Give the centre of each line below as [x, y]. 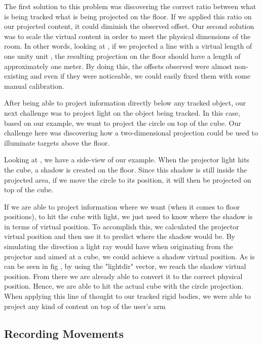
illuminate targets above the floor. [57, 142]
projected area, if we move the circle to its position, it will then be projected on [128, 179]
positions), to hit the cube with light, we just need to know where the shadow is [128, 216]
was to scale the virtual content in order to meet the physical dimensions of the [127, 36]
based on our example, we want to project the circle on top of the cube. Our [123, 123]
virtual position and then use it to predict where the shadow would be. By [120, 236]
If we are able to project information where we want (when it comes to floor [122, 206]
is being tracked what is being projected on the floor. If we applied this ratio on [128, 16]
